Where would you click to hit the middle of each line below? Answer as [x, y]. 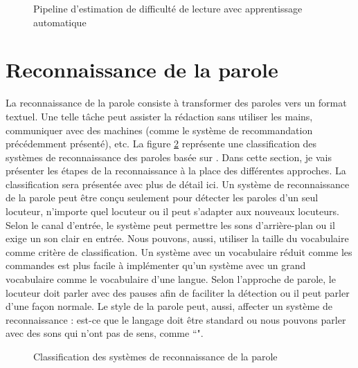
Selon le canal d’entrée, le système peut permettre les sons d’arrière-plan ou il [170, 224]
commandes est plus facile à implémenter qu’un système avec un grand [156, 265]
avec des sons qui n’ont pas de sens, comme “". [105, 333]
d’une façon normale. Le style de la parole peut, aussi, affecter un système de [169, 306]
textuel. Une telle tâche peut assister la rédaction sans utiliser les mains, [159, 116]
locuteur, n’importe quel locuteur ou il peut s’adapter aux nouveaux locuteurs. [172, 211]
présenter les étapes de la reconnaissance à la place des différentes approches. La [176, 171]
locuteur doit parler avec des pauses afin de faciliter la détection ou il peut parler [178, 292]
